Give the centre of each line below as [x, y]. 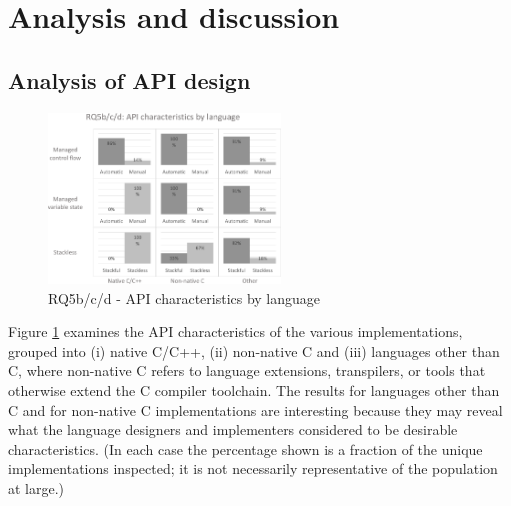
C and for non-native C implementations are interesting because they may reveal [255, 409]
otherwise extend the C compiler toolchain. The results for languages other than [254, 390]
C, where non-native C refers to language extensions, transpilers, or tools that [247, 370]
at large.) [36, 488]
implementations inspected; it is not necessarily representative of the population [253, 468]
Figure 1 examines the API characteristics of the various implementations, [235, 331]
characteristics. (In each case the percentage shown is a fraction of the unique [245, 448]
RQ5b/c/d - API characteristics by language [184, 297]
